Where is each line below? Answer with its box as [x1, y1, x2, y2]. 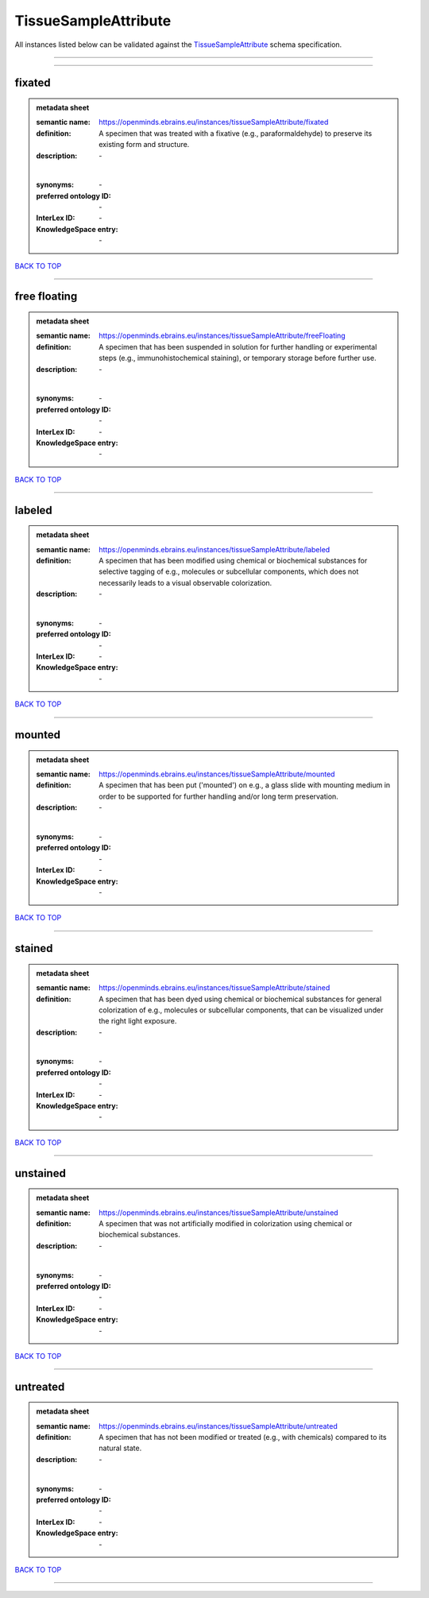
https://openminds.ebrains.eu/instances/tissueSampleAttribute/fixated [99, 118, 329, 127]
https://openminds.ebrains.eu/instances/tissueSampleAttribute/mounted [99, 769, 335, 779]
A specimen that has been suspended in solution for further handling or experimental [99, 342, 377, 351]
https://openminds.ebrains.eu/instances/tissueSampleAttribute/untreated [99, 1421, 338, 1430]
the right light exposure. [99, 1016, 177, 1026]
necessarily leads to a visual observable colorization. [99, 578, 272, 587]
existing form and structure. [99, 140, 190, 149]
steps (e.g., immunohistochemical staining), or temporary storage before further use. [99, 354, 377, 363]
